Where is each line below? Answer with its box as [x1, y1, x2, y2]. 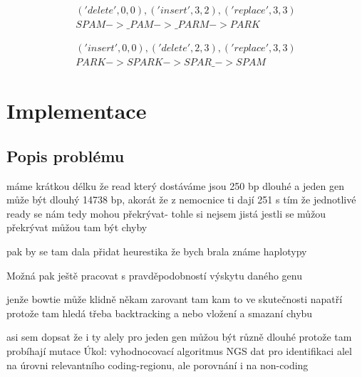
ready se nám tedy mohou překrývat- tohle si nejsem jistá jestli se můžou [6, 206, 326, 221]
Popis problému [6, 144, 125, 166]
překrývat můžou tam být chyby [6, 220, 148, 235]
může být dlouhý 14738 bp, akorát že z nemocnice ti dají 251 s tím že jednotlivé [6, 192, 356, 207]
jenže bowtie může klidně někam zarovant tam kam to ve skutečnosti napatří [6, 292, 343, 307]
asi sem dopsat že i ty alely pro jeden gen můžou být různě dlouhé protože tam [6, 329, 352, 344]
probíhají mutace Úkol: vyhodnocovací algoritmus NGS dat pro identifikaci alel [6, 344, 352, 359]
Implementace [6, 96, 147, 125]
